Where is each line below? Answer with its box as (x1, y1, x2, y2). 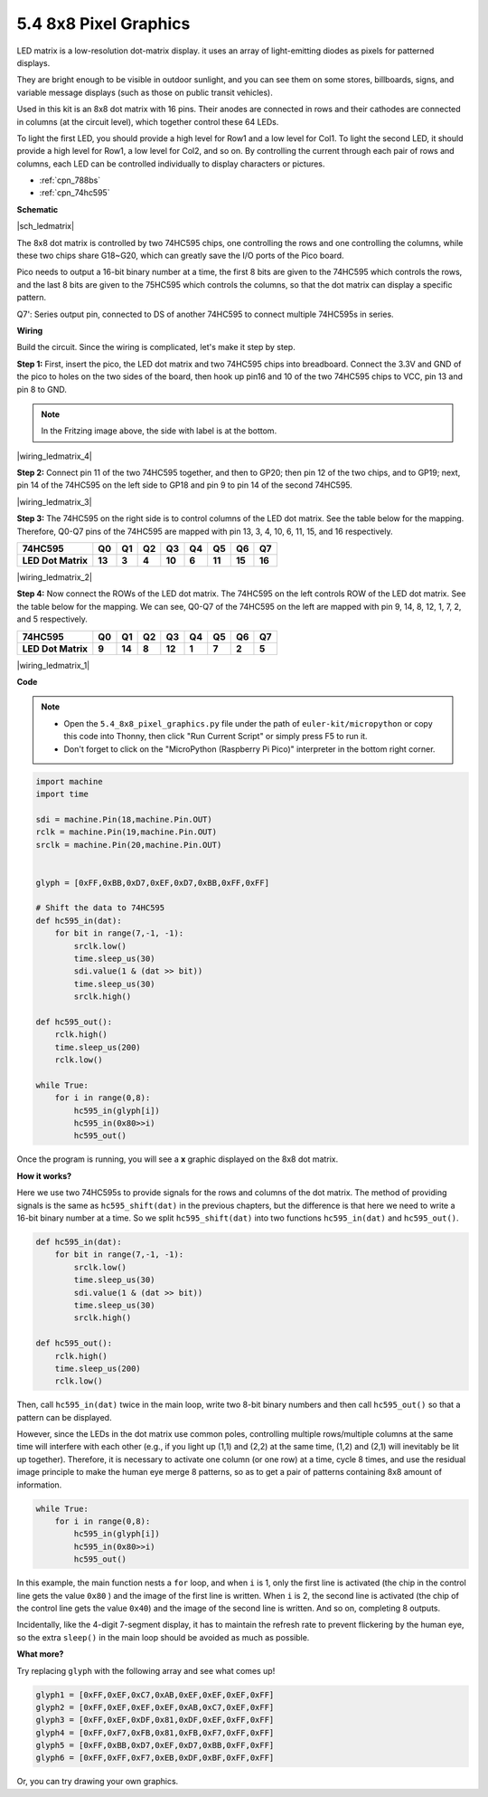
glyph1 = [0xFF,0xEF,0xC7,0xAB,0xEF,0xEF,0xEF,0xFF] (35, 1689, 275, 1700)
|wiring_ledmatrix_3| (16, 496, 92, 507)
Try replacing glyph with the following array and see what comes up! (16, 1665, 276, 1676)
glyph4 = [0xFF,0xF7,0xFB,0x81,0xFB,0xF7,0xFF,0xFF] (35, 1727, 275, 1737)
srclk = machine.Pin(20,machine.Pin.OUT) (35, 840, 222, 850)
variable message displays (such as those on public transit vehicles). (16, 87, 273, 98)
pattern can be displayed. (16, 1412, 112, 1422)
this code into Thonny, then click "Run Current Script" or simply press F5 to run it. (63, 731, 368, 742)
